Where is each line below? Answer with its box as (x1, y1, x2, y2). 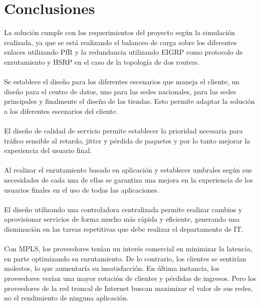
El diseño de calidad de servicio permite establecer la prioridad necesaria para (4, 125, 243, 136)
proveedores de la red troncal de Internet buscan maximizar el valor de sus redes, (4, 282, 253, 293)
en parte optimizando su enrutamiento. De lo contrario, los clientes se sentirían (4, 253, 246, 263)
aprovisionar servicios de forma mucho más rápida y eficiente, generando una (4, 214, 240, 224)
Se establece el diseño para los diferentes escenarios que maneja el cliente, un (4, 76, 239, 87)
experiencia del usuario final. (4, 145, 92, 156)
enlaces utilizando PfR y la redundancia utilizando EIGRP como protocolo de (4, 47, 243, 57)
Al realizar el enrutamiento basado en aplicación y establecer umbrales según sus (4, 165, 252, 175)
